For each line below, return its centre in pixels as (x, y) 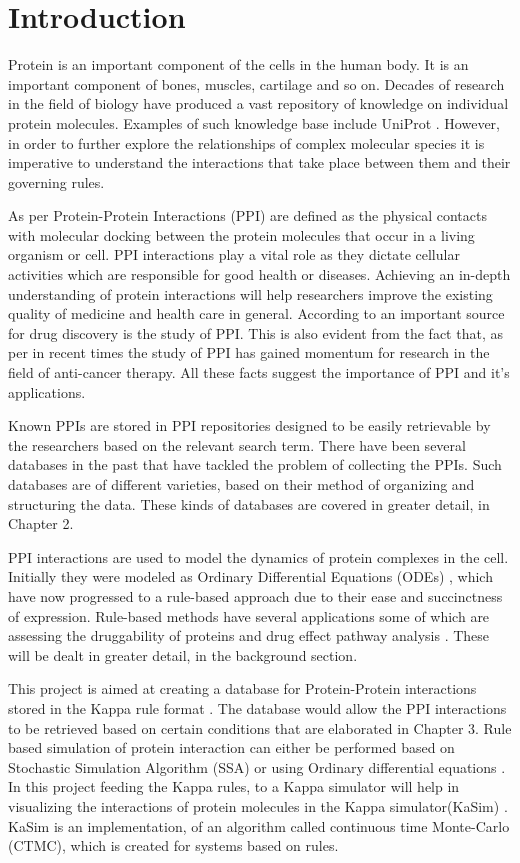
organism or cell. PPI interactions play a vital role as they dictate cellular (234, 254)
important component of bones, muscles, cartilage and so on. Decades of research (256, 83)
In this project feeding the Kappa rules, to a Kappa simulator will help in (234, 786)
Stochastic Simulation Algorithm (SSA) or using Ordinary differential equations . (257, 766)
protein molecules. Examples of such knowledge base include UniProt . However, (254, 122)
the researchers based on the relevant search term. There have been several (237, 444)
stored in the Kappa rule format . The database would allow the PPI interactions (257, 707)
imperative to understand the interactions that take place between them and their (259, 162)
